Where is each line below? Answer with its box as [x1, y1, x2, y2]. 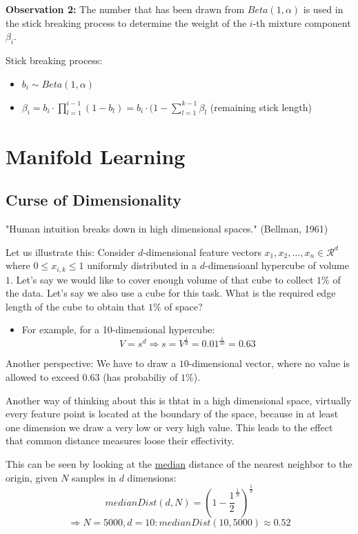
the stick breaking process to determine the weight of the [6, 15, 247, 30]
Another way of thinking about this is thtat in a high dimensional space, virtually [6, 393, 352, 407]
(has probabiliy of [103, 370, 178, 384]
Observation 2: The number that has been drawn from [6, 2, 245, 16]
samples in [72, 470, 117, 484]
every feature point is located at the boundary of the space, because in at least [6, 406, 339, 421]
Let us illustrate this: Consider [6, 244, 135, 259]
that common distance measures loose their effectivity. [6, 433, 235, 448]
